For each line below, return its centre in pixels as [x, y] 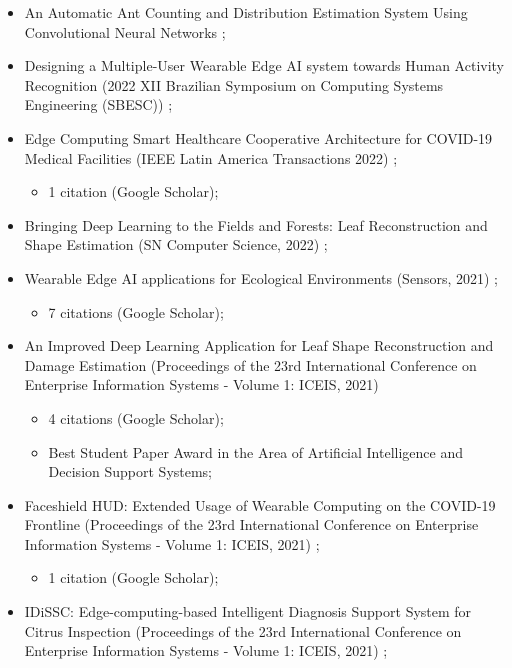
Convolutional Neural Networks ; [125, 31]
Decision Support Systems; [130, 471]
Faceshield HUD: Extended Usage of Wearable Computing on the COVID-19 [260, 504]
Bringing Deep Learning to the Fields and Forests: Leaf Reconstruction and [256, 224]
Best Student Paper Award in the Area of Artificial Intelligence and [256, 451]
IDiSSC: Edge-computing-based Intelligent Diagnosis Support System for [248, 611]
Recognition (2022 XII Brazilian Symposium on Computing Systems [234, 84]
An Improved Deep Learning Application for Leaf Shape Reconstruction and [259, 345]
